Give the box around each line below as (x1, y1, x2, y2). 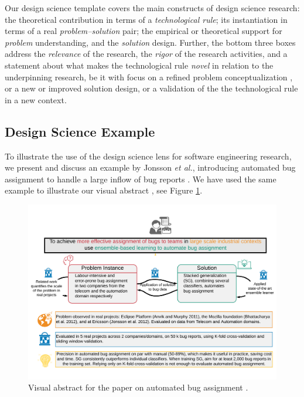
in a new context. (5, 93, 67, 106)
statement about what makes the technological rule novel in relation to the (5, 59, 274, 71)
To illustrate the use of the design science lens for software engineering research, (5, 150, 292, 162)
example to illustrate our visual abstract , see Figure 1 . (5, 184, 203, 196)
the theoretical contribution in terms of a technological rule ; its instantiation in (5, 13, 288, 25)
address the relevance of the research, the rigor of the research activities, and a (5, 47, 288, 60)
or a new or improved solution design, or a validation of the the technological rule (5, 82, 298, 94)
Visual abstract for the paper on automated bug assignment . (28, 381, 248, 393)
